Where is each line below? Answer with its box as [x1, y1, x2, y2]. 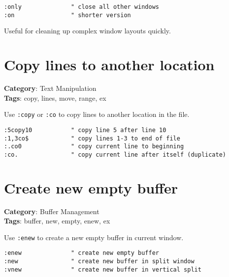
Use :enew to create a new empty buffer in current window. [4, 232, 184, 242]
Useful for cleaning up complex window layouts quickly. [4, 26, 171, 36]
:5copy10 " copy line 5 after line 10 [4, 126, 166, 134]
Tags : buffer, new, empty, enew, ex [4, 216, 110, 226]
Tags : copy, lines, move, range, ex [4, 92, 106, 103]
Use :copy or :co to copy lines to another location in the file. [4, 109, 190, 119]
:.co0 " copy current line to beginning [4, 143, 184, 150]
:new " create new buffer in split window [4, 258, 195, 265]
